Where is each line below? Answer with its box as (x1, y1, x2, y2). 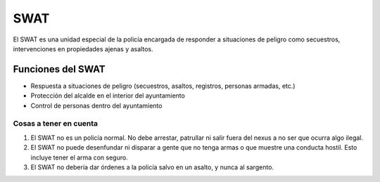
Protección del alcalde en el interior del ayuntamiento (30, 91, 186, 100)
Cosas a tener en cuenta (13, 119, 99, 129)
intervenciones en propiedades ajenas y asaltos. (13, 44, 153, 53)
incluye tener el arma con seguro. (30, 153, 128, 162)
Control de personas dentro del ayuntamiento (30, 101, 163, 110)
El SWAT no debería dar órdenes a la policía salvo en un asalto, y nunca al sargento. (30, 162, 274, 171)
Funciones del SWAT (13, 63, 106, 75)
